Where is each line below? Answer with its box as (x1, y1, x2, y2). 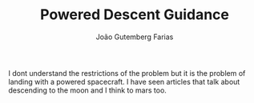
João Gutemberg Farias (95, 32, 174, 42)
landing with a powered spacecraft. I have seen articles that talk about (8, 77, 240, 86)
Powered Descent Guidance (39, 6, 230, 24)
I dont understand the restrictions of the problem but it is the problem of (8, 68, 246, 77)
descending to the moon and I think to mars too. (8, 85, 167, 95)
